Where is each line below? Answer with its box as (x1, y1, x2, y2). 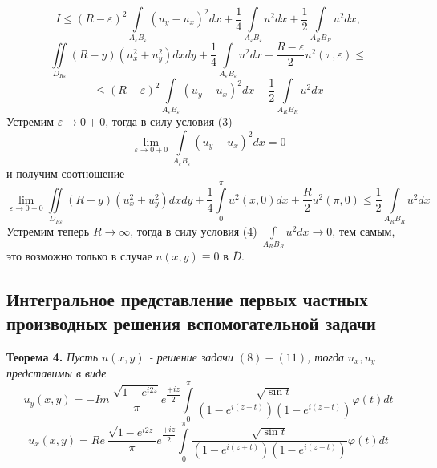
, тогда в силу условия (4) (130, 222, 257, 239)
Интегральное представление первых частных (6, 287, 368, 312)
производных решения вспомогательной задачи (6, 310, 376, 335)
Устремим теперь (6, 222, 90, 239)
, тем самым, (332, 222, 395, 239)
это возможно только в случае (6, 248, 152, 264)
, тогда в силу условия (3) (105, 113, 233, 130)
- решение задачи (148, 348, 233, 365)
